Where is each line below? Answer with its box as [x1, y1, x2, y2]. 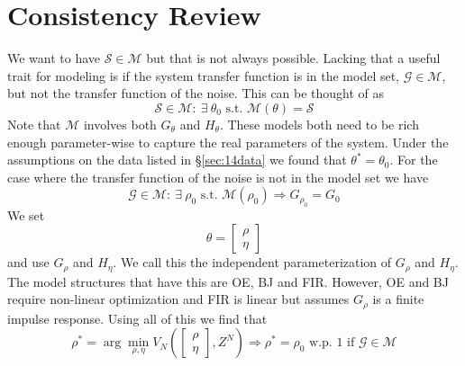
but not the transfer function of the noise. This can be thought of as [7, 84, 385, 103]
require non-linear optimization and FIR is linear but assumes [7, 290, 350, 308]
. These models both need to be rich [219, 114, 419, 133]
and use [7, 253, 50, 272]
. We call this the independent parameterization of [113, 253, 392, 272]
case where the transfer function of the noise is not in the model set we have [7, 167, 429, 186]
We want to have [7, 49, 101, 67]
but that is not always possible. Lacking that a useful [146, 49, 441, 67]
